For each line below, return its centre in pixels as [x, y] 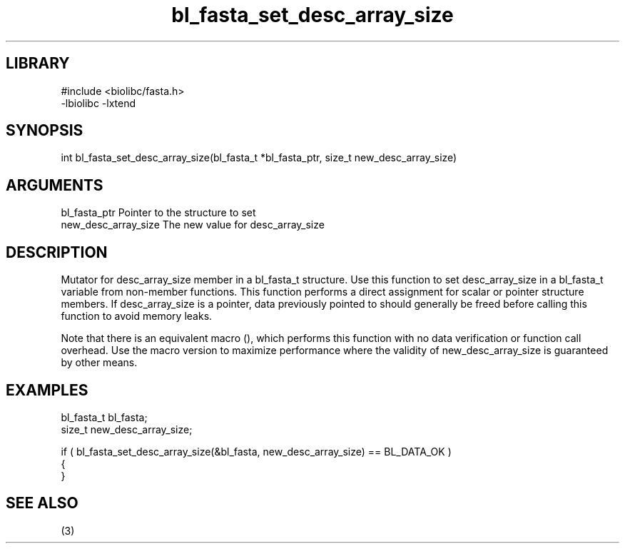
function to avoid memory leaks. [137, 316]
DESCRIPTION [57, 252]
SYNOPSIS [45, 131]
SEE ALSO [42, 503]
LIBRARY [38, 64]
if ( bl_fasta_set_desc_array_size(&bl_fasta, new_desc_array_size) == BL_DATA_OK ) [256, 451]
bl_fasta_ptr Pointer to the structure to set [158, 213]
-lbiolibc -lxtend [98, 103]
